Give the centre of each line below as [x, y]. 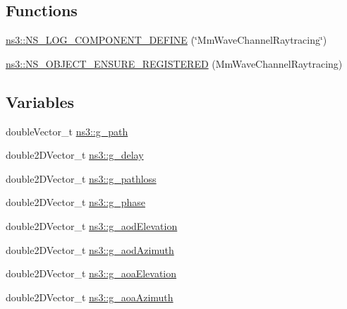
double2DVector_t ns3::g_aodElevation [92, 225]
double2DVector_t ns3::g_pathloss [81, 178]
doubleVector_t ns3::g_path [67, 131]
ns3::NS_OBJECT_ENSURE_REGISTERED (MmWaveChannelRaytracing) [174, 63]
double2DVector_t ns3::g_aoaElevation [91, 273]
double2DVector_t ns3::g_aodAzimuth [90, 249]
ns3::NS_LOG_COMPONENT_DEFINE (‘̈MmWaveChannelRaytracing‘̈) [166, 40]
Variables [40, 101]
